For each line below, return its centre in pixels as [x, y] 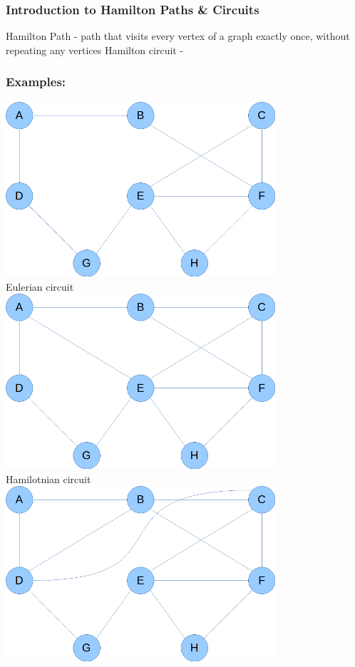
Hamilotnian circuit [48, 479]
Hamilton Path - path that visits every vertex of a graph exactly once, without [178, 36]
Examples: [36, 82]
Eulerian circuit [40, 286]
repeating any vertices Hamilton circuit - [95, 50]
